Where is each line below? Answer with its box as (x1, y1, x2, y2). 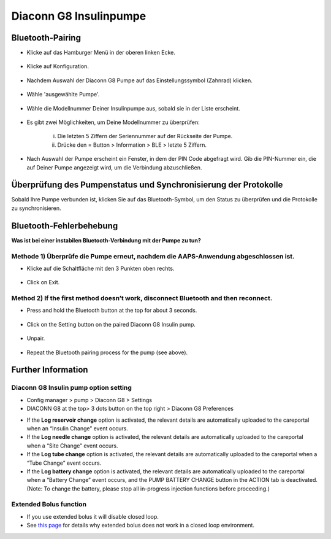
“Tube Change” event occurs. (26, 459, 102, 467)
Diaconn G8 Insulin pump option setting (11, 384, 132, 392)
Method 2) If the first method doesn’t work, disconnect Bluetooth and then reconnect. (11, 294, 273, 303)
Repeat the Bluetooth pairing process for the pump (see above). (26, 349, 188, 356)
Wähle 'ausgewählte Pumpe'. (26, 91, 100, 98)
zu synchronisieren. (11, 204, 61, 212)
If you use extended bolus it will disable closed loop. (26, 513, 159, 520)
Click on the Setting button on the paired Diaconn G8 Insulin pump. (26, 320, 196, 328)
